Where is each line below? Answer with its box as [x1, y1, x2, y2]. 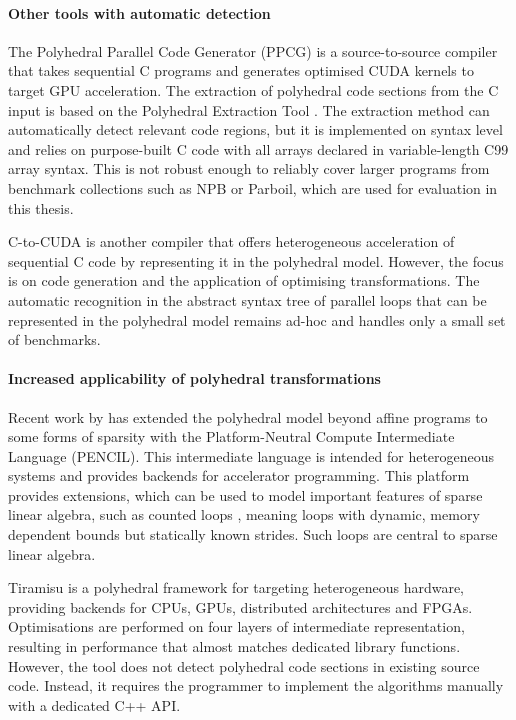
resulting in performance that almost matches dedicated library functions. [8, 636, 461, 657]
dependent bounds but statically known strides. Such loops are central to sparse [8, 524, 498, 545]
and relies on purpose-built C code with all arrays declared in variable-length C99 [8, 138, 509, 159]
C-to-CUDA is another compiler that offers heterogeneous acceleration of [8, 231, 455, 252]
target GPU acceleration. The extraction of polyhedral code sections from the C [8, 79, 499, 100]
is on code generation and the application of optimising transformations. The [8, 270, 480, 291]
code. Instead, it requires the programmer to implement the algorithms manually [8, 675, 504, 696]
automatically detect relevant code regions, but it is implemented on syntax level [8, 119, 503, 140]
